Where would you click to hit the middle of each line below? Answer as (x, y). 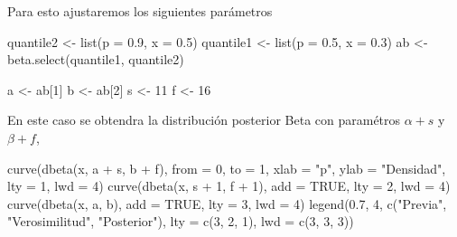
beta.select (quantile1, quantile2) (96, 59)
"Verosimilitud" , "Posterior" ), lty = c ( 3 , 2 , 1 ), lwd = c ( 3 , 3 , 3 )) (181, 221)
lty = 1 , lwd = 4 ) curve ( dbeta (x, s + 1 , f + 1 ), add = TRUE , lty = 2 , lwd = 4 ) (229, 186)
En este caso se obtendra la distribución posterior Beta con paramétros (204, 120)
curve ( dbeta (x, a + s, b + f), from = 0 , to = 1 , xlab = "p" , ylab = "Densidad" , (227, 168)
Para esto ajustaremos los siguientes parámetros (140, 11)
